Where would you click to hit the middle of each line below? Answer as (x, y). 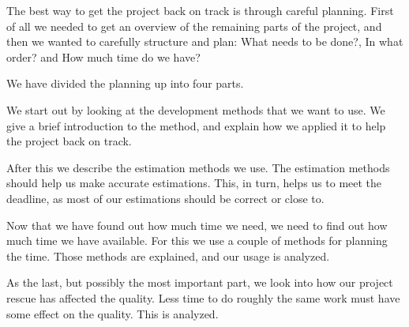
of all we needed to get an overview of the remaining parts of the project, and (194, 26)
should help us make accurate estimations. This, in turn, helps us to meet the (194, 183)
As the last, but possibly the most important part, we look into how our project (200, 282)
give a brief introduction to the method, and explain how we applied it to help (196, 125)
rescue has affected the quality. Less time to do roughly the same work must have (203, 297)
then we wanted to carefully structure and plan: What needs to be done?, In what (205, 41)
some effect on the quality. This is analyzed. (113, 313)
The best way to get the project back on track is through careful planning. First (200, 10)
